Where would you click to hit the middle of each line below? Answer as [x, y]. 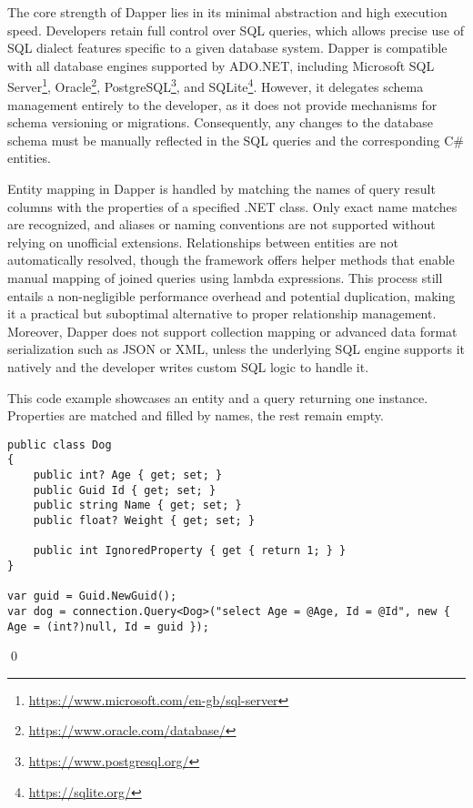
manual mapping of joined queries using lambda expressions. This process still [225, 277]
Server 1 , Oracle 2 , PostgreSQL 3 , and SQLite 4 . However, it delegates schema [216, 86]
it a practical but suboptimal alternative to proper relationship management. [222, 313]
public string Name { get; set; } [137, 505]
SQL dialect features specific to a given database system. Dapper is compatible [227, 48]
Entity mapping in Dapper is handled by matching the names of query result [221, 188]
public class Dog [60, 444]
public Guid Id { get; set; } [125, 490]
